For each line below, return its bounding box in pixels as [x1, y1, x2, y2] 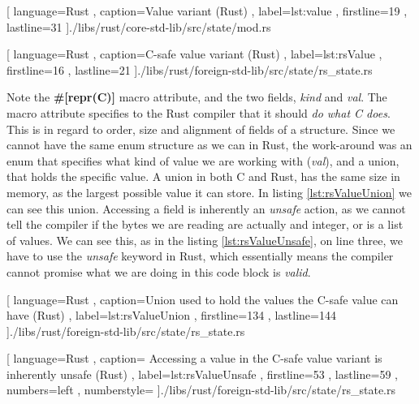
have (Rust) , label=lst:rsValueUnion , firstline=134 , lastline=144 [6, 307, 336, 324]
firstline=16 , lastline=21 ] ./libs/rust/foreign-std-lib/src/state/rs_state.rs [6, 61, 373, 78]
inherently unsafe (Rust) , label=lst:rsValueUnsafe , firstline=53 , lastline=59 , [6, 365, 398, 382]
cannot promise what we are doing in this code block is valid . [6, 263, 311, 280]
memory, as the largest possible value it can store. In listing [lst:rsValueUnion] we [6, 183, 412, 200]
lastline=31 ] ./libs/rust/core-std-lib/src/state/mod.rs [6, 18, 271, 35]
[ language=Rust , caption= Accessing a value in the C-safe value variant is [6, 350, 382, 367]
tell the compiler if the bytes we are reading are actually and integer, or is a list [6, 216, 404, 233]
